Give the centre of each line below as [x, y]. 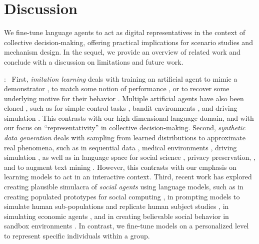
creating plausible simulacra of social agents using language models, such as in [124, 187]
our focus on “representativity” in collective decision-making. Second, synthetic [125, 128]
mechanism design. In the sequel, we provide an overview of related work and [122, 52]
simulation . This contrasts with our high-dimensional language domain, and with [129, 117]
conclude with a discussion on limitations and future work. [94, 61]
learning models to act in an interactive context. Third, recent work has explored [128, 177]
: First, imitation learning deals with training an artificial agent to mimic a [121, 78]
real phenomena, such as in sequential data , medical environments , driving [120, 147]
